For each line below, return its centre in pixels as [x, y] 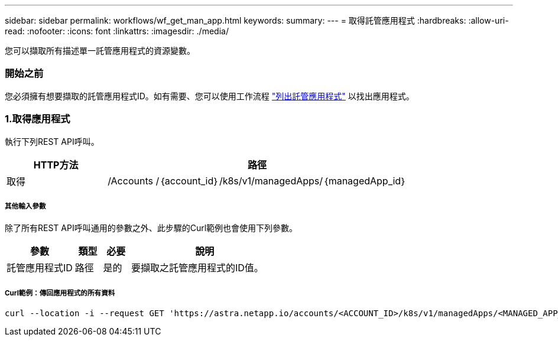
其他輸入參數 [25, 206]
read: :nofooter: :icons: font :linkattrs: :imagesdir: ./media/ [117, 31]
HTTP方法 [56, 165]
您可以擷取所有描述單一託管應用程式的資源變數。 [100, 51]
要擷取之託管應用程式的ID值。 [197, 268]
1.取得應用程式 [38, 119]
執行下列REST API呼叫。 [52, 141]
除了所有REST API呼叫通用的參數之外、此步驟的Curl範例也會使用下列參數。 [151, 228]
